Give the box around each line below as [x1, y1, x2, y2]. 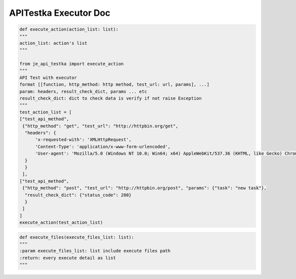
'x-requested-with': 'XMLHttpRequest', [35, 137, 132, 142]
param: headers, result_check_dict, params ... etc [19, 89, 148, 94]
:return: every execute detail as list [19, 255, 116, 261]
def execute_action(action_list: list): [19, 27, 118, 32]
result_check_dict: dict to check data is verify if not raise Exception [19, 96, 202, 101]
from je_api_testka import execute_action [19, 61, 124, 67]
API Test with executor [19, 74, 77, 80]
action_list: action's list [19, 40, 87, 46]
